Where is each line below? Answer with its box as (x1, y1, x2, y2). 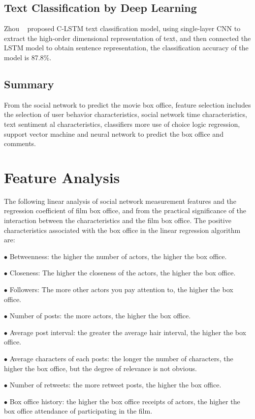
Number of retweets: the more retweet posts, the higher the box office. (9, 380, 222, 390)
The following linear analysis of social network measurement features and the (4, 195, 236, 206)
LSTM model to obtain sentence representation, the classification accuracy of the (4, 42, 249, 53)
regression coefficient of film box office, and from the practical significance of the (4, 205, 246, 216)
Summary (4, 76, 54, 91)
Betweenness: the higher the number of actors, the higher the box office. (9, 251, 227, 261)
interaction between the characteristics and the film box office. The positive (4, 215, 231, 226)
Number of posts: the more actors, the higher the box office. (9, 310, 191, 321)
